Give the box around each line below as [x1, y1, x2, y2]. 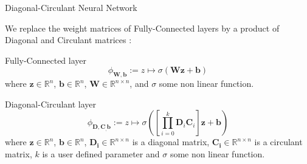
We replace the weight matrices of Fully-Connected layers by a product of [5, 21, 280, 34]
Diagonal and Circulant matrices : [5, 33, 132, 46]
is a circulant [254, 135, 303, 148]
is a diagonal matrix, [132, 135, 210, 148]
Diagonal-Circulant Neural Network [5, 1, 137, 13]
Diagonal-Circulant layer [5, 97, 97, 110]
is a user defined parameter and [42, 147, 160, 160]
